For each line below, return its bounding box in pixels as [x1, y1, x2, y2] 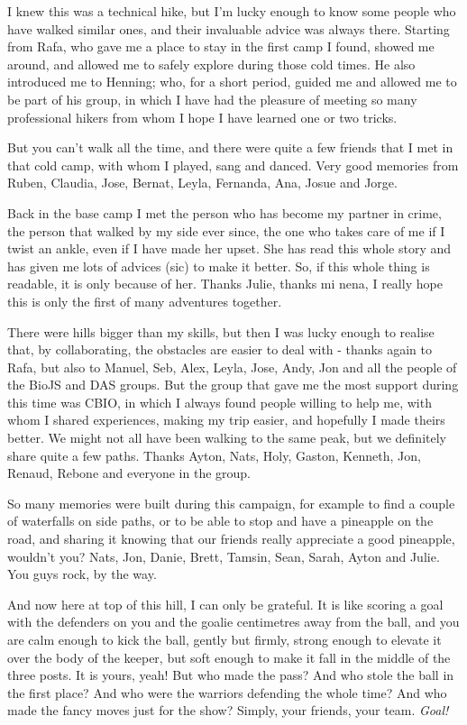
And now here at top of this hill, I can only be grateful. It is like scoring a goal [7, 594, 444, 613]
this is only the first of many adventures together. [7, 291, 282, 310]
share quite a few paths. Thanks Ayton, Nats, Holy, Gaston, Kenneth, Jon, [7, 445, 421, 464]
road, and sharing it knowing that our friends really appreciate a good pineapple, [7, 529, 455, 548]
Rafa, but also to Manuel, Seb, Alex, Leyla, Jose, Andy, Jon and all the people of [7, 357, 457, 376]
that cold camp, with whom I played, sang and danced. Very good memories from [7, 155, 459, 174]
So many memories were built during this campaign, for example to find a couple [7, 493, 455, 512]
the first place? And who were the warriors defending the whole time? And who [7, 683, 447, 702]
